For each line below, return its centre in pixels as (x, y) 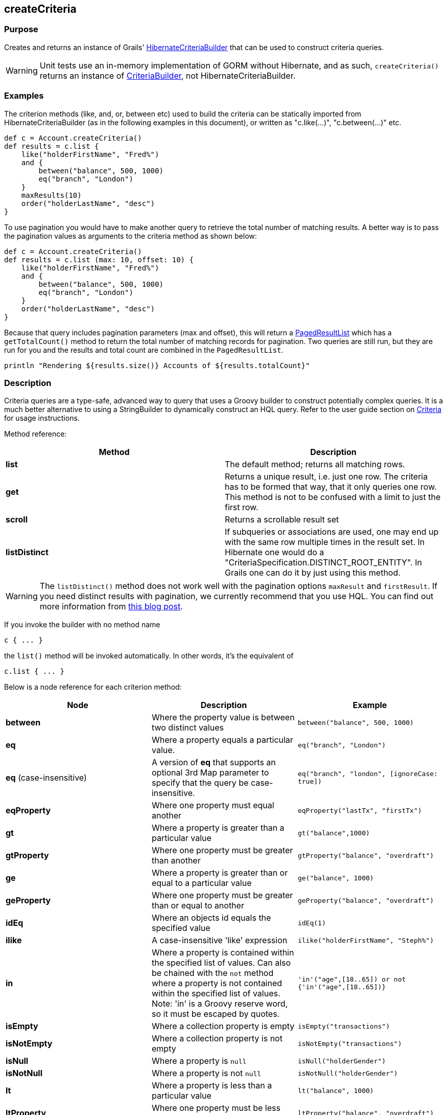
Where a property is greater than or (220, 873)
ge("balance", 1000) (336, 878)
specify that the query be (200, 783)
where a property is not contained (217, 983)
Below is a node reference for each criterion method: (93, 687)
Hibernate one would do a (275, 552)
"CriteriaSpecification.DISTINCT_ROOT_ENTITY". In (323, 563)
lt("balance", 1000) (336, 1090)
